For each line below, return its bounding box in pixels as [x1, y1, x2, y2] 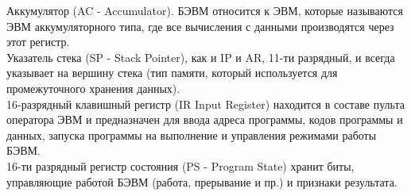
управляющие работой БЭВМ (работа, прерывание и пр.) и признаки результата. [6, 173, 397, 190]
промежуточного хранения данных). [6, 79, 180, 96]
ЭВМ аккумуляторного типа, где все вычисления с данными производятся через [6, 17, 394, 34]
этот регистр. [6, 33, 70, 50]
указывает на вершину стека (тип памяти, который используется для [6, 64, 338, 81]
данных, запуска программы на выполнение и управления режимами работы [6, 126, 377, 143]
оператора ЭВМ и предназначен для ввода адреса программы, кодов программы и [6, 111, 403, 128]
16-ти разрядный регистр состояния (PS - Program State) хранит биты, [6, 157, 355, 174]
